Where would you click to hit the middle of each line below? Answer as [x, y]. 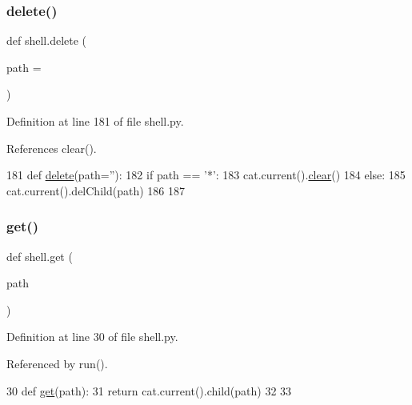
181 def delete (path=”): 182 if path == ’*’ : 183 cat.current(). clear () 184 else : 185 [206, 175]
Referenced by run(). [57, 363]
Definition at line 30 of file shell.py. [92, 337]
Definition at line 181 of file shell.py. [95, 121]
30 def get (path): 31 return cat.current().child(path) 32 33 [149, 390]
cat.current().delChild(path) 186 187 [96, 190]
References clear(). [52, 148]
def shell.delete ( [47, 40]
